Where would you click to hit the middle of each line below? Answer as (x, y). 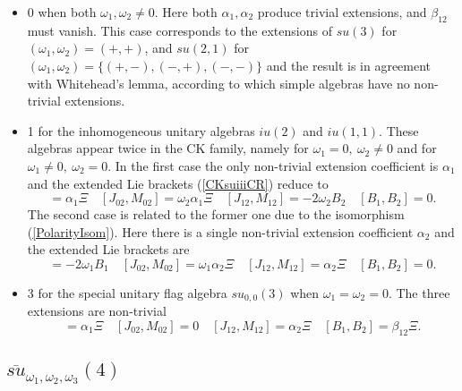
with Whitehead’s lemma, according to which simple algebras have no (218, 83)
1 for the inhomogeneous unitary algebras (141, 130)
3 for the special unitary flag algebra (127, 292)
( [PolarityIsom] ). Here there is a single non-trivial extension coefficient (220, 231)
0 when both (62, 12)
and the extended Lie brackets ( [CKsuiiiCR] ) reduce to (178, 183)
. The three (419, 292)
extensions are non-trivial (97, 311)
